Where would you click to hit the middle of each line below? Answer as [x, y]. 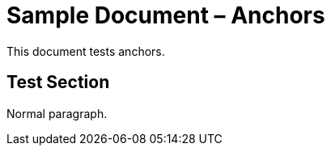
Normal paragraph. [57, 113]
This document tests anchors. [86, 51]
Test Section [58, 82]
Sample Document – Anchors [166, 15]
